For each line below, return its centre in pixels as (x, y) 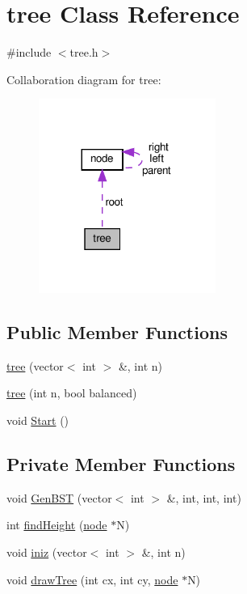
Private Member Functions (121, 464)
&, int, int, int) (204, 497)
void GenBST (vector (59, 497)
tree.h (84, 52)
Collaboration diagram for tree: (84, 79)
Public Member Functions (117, 332)
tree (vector (35, 365)
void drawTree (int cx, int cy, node (92, 579)
